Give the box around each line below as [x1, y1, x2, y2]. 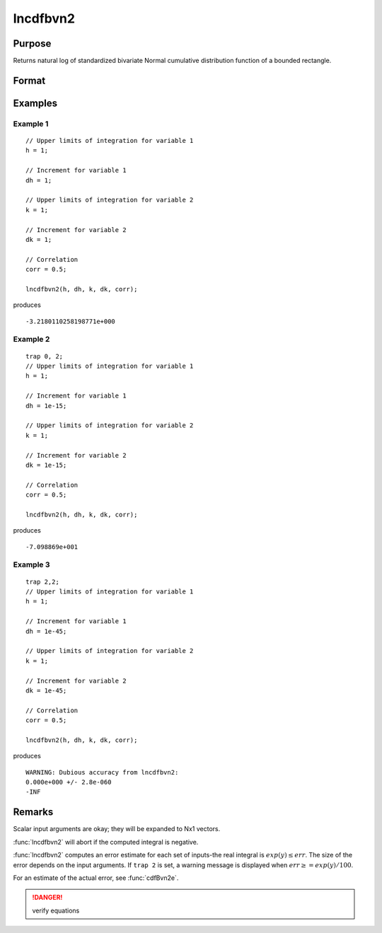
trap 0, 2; [25, 352, 64, 360]
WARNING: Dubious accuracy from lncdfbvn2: [25, 768, 179, 776]
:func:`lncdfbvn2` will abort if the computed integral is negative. [13, 838, 199, 846]
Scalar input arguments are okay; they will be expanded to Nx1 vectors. [13, 825, 221, 833]
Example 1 [13, 119, 49, 129]
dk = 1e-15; [25, 460, 67, 469]
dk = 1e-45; [25, 686, 67, 695]
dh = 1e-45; [25, 627, 67, 635]
